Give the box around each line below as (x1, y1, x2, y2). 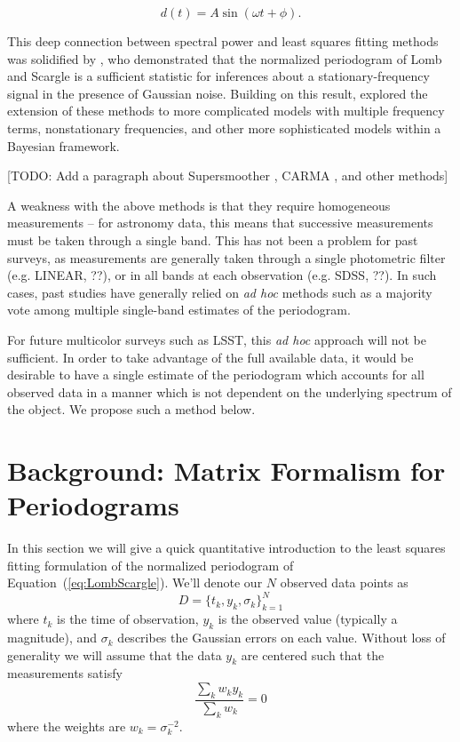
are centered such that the (241, 645, 385, 664)
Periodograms (7, 487, 179, 523)
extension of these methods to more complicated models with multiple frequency (7, 101, 445, 120)
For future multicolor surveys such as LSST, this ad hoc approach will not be (7, 330, 427, 348)
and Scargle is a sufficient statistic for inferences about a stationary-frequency (7, 67, 430, 85)
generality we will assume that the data (7, 645, 222, 664)
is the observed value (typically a (218, 610, 398, 628)
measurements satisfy (7, 664, 123, 682)
